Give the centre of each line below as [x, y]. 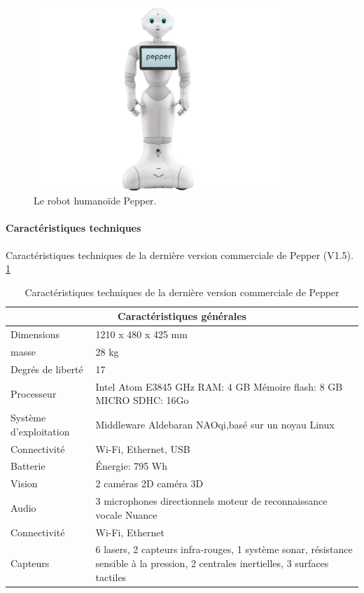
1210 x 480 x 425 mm [141, 334]
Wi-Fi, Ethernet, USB [143, 448]
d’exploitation [40, 431]
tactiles [111, 577]
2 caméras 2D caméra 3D [149, 483]
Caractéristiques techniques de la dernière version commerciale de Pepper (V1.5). [180, 254]
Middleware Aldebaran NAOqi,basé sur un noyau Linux [215, 424]
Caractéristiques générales [182, 316]
